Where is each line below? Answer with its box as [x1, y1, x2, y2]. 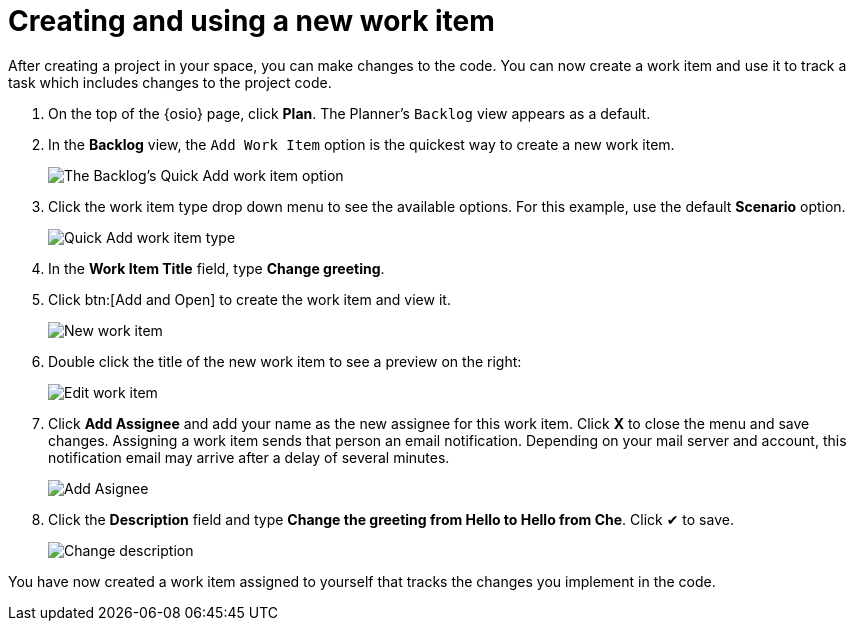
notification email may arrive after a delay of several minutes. [48, 448, 450, 466]
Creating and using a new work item [8, 4, 495, 38]
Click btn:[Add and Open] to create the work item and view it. [48, 290, 451, 308]
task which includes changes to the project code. [8, 73, 332, 91]
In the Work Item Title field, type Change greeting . [48, 259, 385, 277]
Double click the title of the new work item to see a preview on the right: [48, 352, 522, 370]
